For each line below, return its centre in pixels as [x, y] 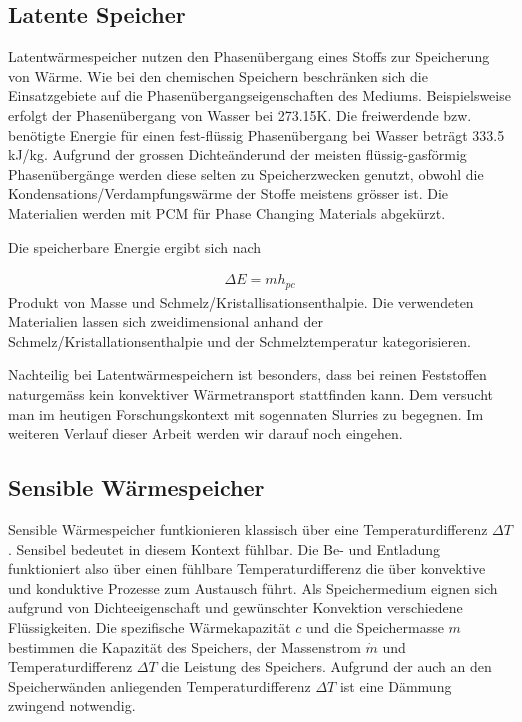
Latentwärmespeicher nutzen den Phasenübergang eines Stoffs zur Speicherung [249, 56]
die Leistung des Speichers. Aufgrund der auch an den [326, 666]
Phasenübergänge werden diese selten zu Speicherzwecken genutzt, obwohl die [246, 173]
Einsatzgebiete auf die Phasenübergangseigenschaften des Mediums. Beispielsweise [259, 95]
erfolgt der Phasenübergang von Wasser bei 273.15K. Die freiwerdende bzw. [240, 114]
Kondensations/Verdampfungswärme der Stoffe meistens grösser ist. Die [228, 193]
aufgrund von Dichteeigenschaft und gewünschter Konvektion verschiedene [235, 607]
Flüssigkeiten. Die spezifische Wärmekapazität [149, 626]
